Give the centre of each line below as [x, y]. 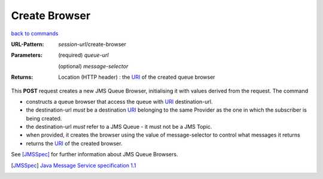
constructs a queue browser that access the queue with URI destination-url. [119, 101]
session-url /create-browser [92, 44]
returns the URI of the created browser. [74, 143]
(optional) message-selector [93, 66]
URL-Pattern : [28, 44]
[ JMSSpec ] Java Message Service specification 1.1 [74, 165]
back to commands [35, 33]
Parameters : [27, 55]
